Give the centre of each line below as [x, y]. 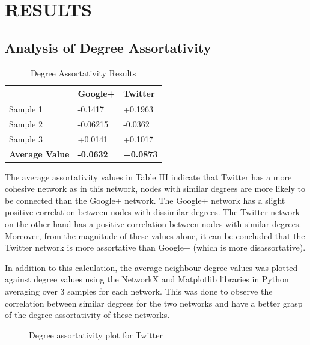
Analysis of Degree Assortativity [108, 47]
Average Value [39, 154]
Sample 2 [26, 124]
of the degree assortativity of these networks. [87, 315]
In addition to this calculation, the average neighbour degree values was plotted [151, 267]
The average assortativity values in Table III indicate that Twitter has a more [148, 176]
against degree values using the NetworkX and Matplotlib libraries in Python [147, 279]
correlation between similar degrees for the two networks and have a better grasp [154, 303]
